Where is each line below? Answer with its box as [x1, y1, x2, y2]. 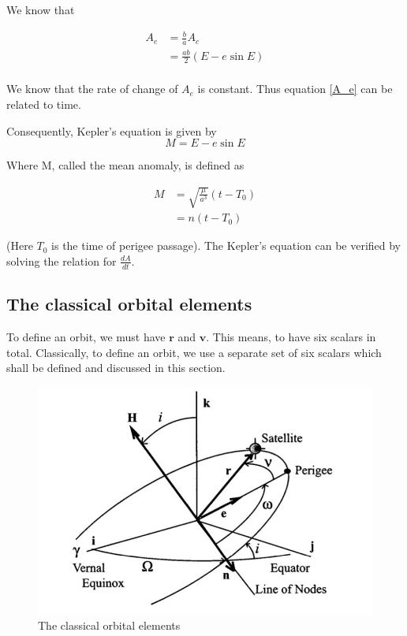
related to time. [6, 95, 81, 112]
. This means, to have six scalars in [206, 328, 376, 344]
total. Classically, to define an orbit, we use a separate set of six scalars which [6, 344, 382, 360]
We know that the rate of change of [6, 80, 178, 97]
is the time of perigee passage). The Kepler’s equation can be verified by [51, 237, 401, 254]
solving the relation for [6, 252, 117, 269]
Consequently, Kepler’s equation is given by [6, 122, 217, 139]
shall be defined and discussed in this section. [6, 359, 226, 376]
